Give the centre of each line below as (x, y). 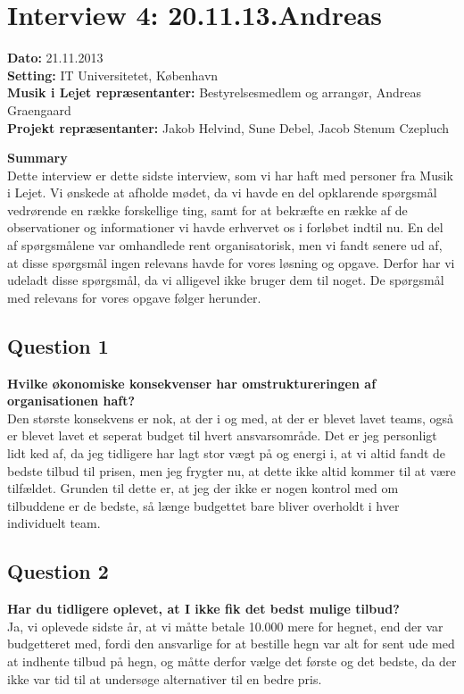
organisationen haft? (71, 401)
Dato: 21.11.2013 (55, 58)
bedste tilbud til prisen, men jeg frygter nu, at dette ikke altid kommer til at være (232, 470)
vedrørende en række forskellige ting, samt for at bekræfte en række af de (207, 209)
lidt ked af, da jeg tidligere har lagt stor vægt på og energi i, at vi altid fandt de (227, 453)
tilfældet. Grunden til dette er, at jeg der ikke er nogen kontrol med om (203, 488)
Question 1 (58, 345)
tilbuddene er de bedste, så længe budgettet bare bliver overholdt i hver (203, 505)
